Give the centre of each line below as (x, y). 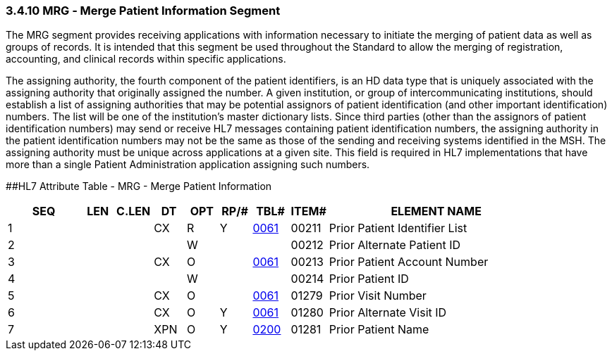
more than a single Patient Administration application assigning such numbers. (188, 165)
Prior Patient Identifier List (398, 228)
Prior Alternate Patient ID (394, 245)
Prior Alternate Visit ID (388, 313)
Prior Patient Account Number (409, 262)
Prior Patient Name (379, 330)
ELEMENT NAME (436, 211)
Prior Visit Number (378, 296)
